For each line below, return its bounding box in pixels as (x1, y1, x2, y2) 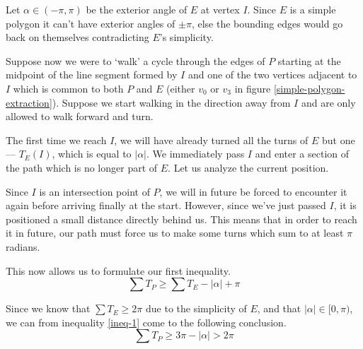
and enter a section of (255, 146, 350, 161)
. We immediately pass (146, 146, 245, 161)
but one (321, 132, 355, 147)
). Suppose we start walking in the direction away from (52, 95, 291, 110)
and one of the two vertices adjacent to (188, 67, 357, 82)
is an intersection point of (39, 184, 150, 199)
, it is (333, 198, 357, 213)
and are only (301, 95, 356, 110)
